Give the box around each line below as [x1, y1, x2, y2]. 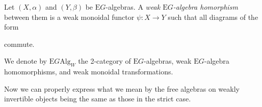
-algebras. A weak [106, 2, 161, 12]
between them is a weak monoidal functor [4, 11, 135, 22]
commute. [4, 38, 35, 49]
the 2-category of [78, 56, 131, 66]
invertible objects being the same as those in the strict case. [4, 93, 191, 104]
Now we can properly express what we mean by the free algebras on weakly [4, 83, 240, 94]
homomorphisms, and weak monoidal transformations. [4, 66, 173, 77]
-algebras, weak [144, 56, 192, 66]
